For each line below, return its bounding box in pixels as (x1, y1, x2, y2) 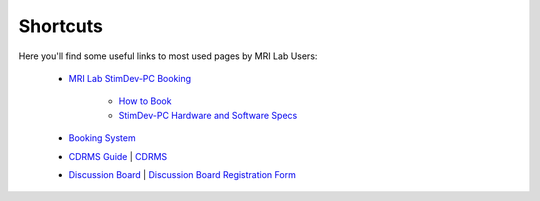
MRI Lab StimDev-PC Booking (68, 72, 192, 84)
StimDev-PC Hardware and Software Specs (118, 109, 298, 121)
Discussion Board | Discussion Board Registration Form (68, 168, 297, 180)
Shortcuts (18, 15, 104, 37)
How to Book (118, 95, 172, 107)
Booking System (68, 132, 136, 144)
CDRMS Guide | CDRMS (68, 150, 168, 162)
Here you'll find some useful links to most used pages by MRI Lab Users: (18, 50, 318, 62)
